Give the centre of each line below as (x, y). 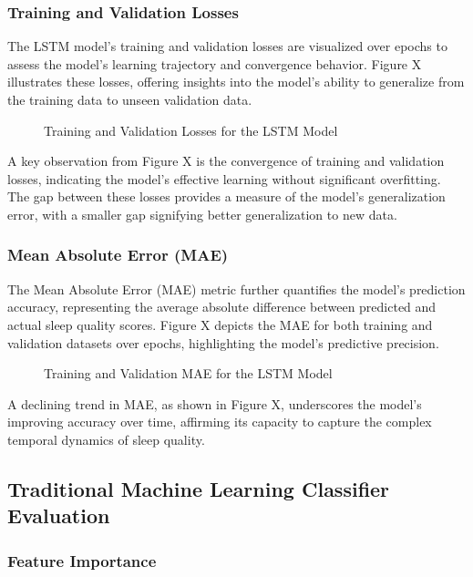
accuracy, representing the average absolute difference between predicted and (222, 307)
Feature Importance (82, 560)
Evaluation (59, 515)
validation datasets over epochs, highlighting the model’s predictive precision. (223, 342)
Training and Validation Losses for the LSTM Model (191, 130)
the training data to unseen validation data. (130, 99)
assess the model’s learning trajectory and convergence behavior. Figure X (215, 63)
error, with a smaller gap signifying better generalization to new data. (202, 214)
